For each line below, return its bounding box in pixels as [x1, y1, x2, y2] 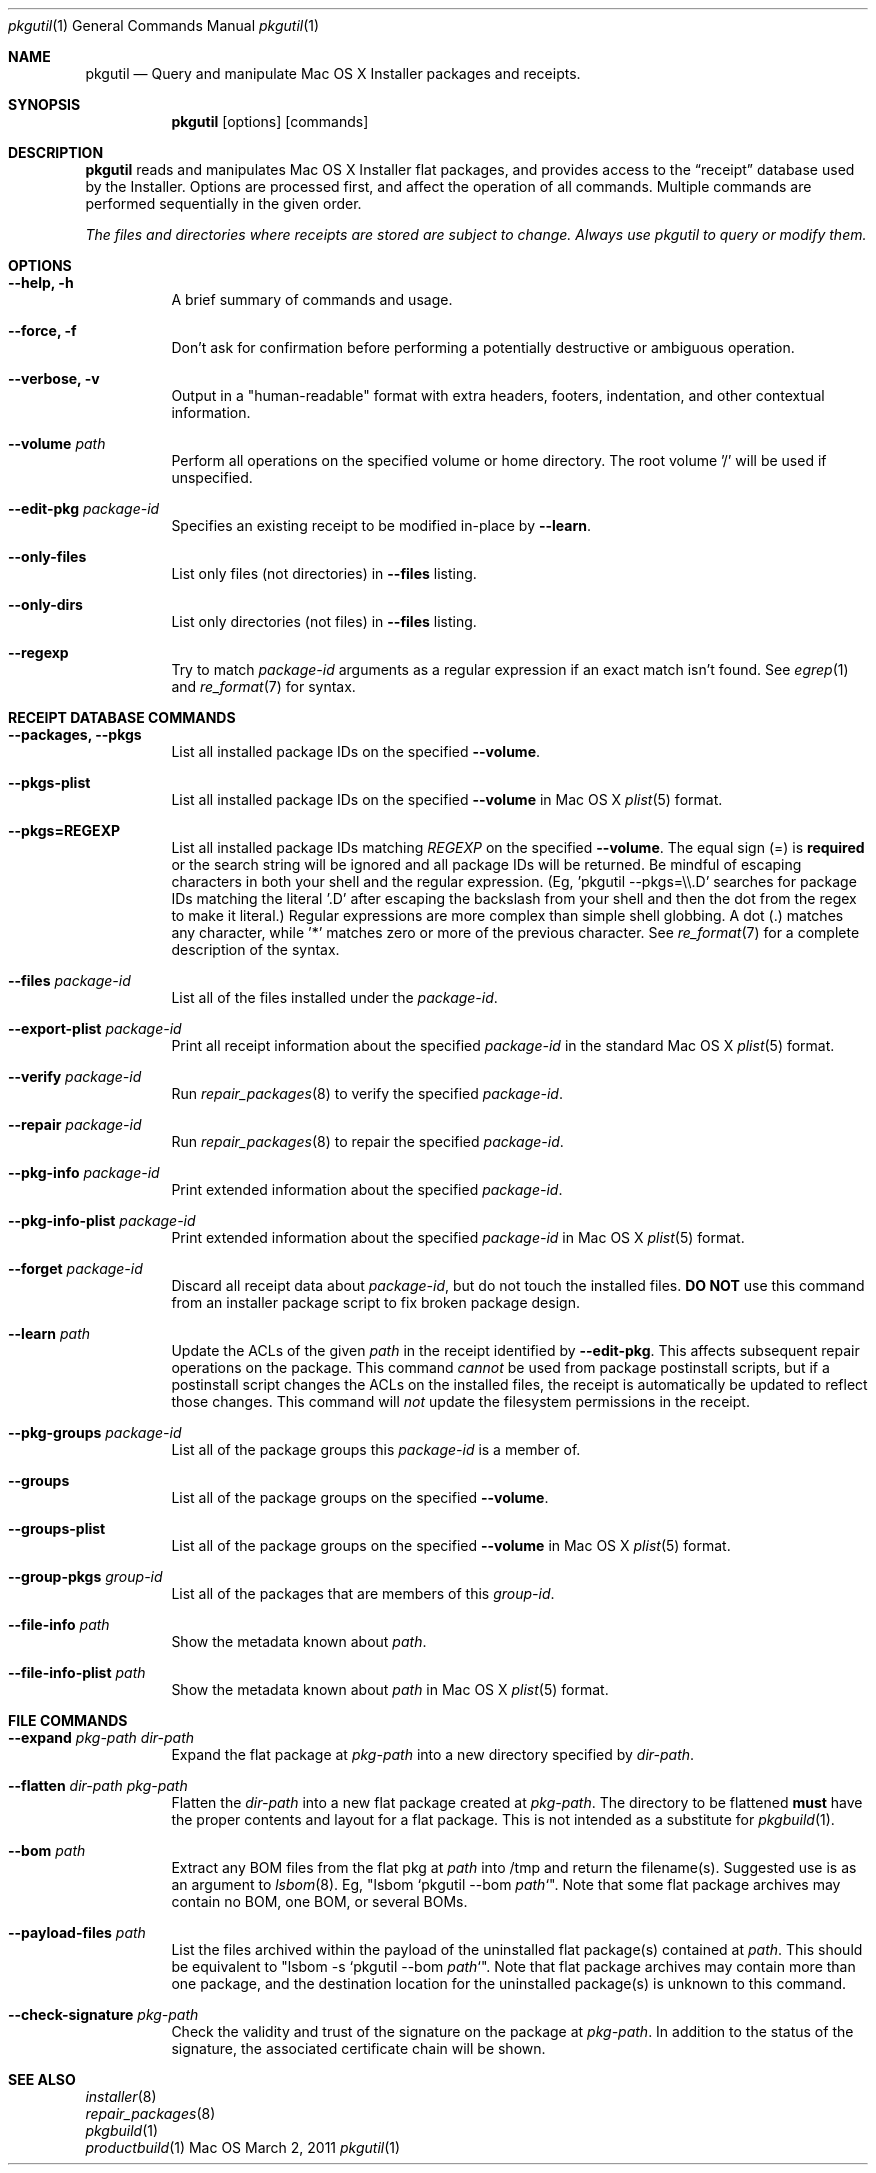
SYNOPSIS [8, 96, 81, 113]
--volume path [8, 435, 106, 452]
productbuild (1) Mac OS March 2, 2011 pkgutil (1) [85, 2139, 401, 2156]
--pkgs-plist [8, 774, 91, 791]
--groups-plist [8, 1520, 106, 1537]
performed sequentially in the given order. [85, 195, 362, 212]
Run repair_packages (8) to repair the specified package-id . [171, 1133, 564, 1150]
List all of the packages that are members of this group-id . [171, 1585, 555, 1602]
